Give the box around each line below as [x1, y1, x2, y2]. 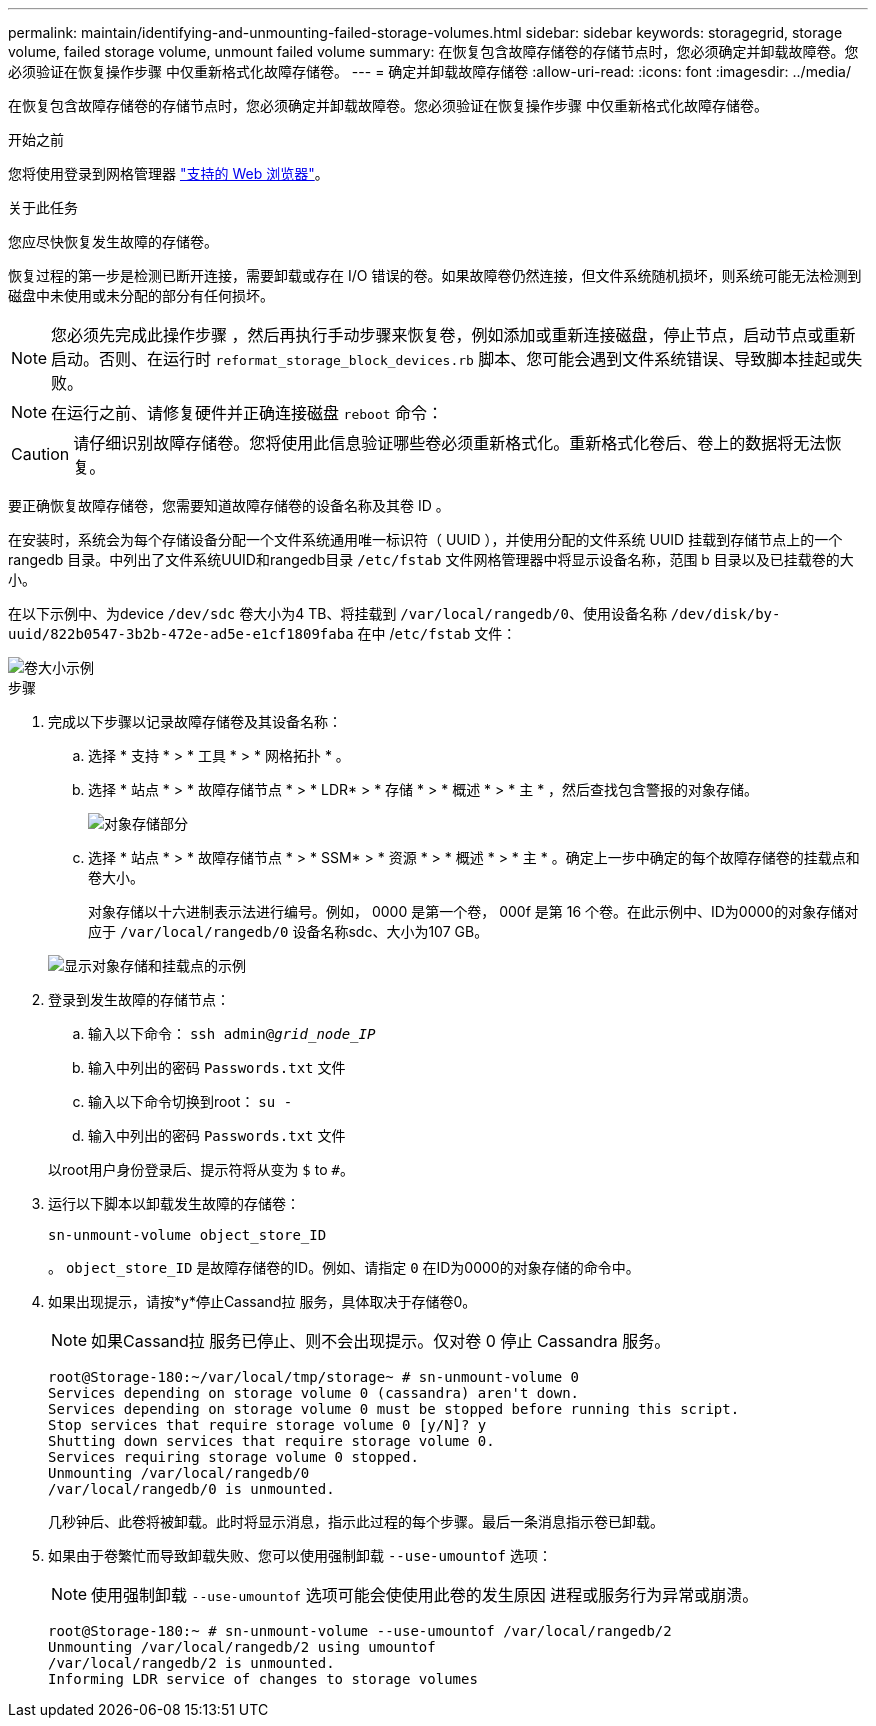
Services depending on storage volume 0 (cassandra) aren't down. [48, 1385, 580, 1401]
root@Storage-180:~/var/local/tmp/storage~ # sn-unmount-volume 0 [48, 1369, 580, 1385]
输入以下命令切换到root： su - [88, 1093, 293, 1110]
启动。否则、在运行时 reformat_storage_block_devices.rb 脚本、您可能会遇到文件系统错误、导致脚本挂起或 [51, 349, 847, 369]
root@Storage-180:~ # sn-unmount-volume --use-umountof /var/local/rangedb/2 [48, 1623, 672, 1639]
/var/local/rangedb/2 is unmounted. [48, 1655, 335, 1671]
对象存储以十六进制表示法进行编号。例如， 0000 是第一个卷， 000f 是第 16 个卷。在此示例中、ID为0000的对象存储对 [88, 903, 859, 920]
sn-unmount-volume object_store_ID [48, 1227, 327, 1243]
